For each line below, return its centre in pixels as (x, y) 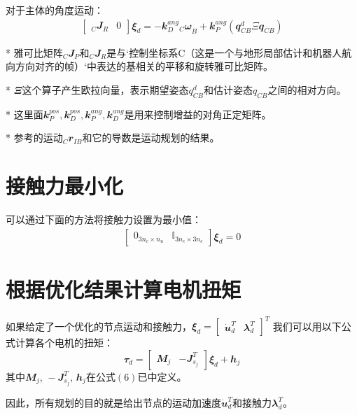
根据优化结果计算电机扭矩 (124, 289)
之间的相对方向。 (307, 89)
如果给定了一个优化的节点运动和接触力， (99, 326)
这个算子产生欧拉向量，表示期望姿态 (105, 89)
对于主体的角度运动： (55, 10)
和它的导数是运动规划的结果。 (151, 138)
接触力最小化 (65, 185)
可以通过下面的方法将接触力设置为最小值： (104, 219)
